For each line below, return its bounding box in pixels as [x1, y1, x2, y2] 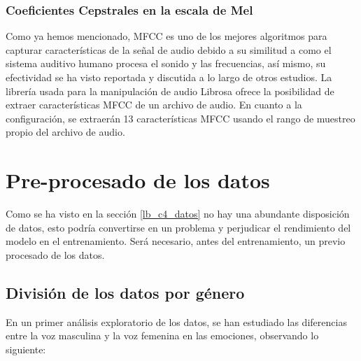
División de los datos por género [6, 281, 245, 303]
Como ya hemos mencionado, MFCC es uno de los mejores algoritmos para [6, 29, 327, 43]
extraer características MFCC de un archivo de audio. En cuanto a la [6, 97, 302, 112]
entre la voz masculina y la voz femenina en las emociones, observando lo [6, 328, 319, 343]
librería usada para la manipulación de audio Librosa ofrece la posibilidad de [6, 83, 334, 98]
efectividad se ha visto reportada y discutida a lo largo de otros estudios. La [6, 70, 332, 84]
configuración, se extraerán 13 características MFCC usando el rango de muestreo [6, 111, 355, 125]
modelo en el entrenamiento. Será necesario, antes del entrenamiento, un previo [6, 234, 346, 248]
